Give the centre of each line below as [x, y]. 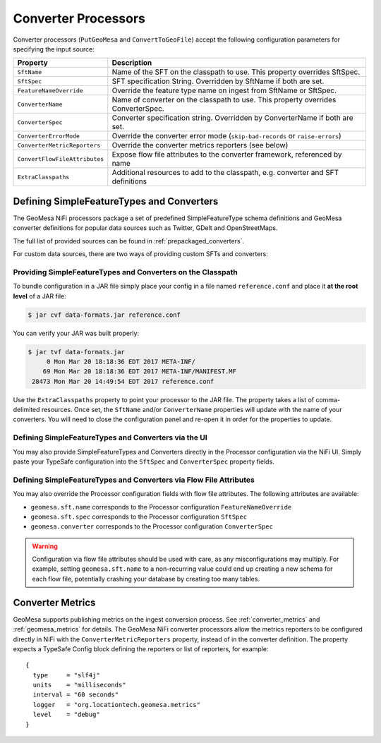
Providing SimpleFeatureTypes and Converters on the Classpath [125, 272]
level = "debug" [66, 715]
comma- [328, 399]
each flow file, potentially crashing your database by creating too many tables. [146, 579]
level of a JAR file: [40, 296]
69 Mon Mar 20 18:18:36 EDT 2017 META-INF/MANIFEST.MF [139, 371]
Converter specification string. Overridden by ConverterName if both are [232, 118]
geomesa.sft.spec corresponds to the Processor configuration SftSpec [139, 517]
